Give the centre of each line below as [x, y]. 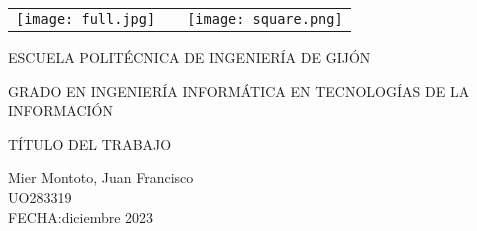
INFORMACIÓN [60, 110]
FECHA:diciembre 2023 [81, 216]
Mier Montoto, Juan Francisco [101, 177]
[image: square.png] [265, 19]
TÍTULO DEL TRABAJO [90, 143]
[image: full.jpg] [86, 19]
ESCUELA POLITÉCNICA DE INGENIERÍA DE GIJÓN [189, 57]
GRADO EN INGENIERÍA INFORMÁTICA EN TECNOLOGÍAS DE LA [239, 90]
